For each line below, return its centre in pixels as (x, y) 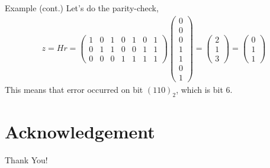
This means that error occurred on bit (74, 89)
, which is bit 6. (204, 89)
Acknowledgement (80, 131)
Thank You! (26, 159)
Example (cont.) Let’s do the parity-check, (82, 8)
